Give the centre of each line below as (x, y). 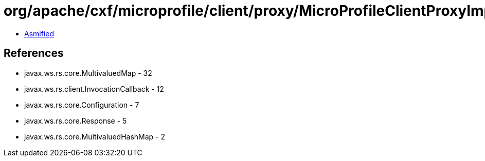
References (34, 53)
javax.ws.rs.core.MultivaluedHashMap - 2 (95, 136)
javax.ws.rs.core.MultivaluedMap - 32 (88, 73)
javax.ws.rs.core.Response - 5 (76, 120)
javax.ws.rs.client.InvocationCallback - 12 (94, 89)
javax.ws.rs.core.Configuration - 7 (82, 105)
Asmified (39, 33)
